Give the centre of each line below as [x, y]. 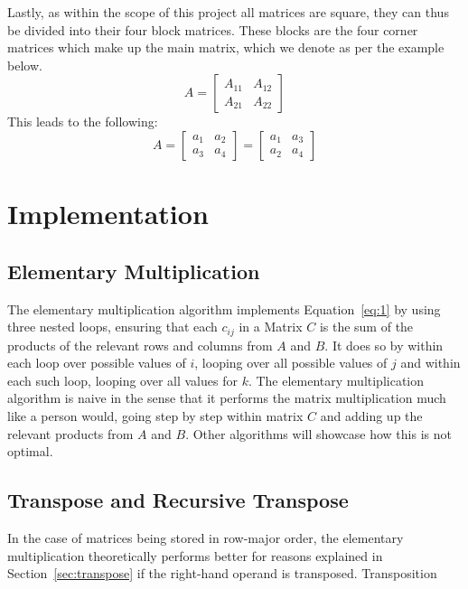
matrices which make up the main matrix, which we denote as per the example [226, 47]
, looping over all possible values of [291, 363]
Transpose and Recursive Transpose [178, 500]
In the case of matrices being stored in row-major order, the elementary [206, 537]
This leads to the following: [83, 122]
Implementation [108, 214]
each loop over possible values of [97, 363]
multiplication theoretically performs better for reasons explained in [195, 555]
